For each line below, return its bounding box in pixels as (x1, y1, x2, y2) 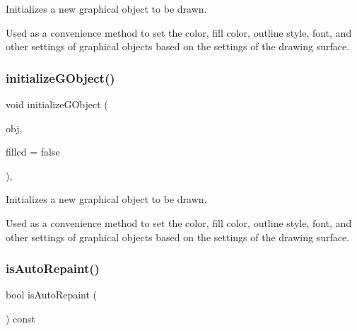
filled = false (6, 144, 60, 159)
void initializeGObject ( (6, 97, 108, 111)
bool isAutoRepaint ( (6, 287, 98, 302)
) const (6, 310, 36, 325)
